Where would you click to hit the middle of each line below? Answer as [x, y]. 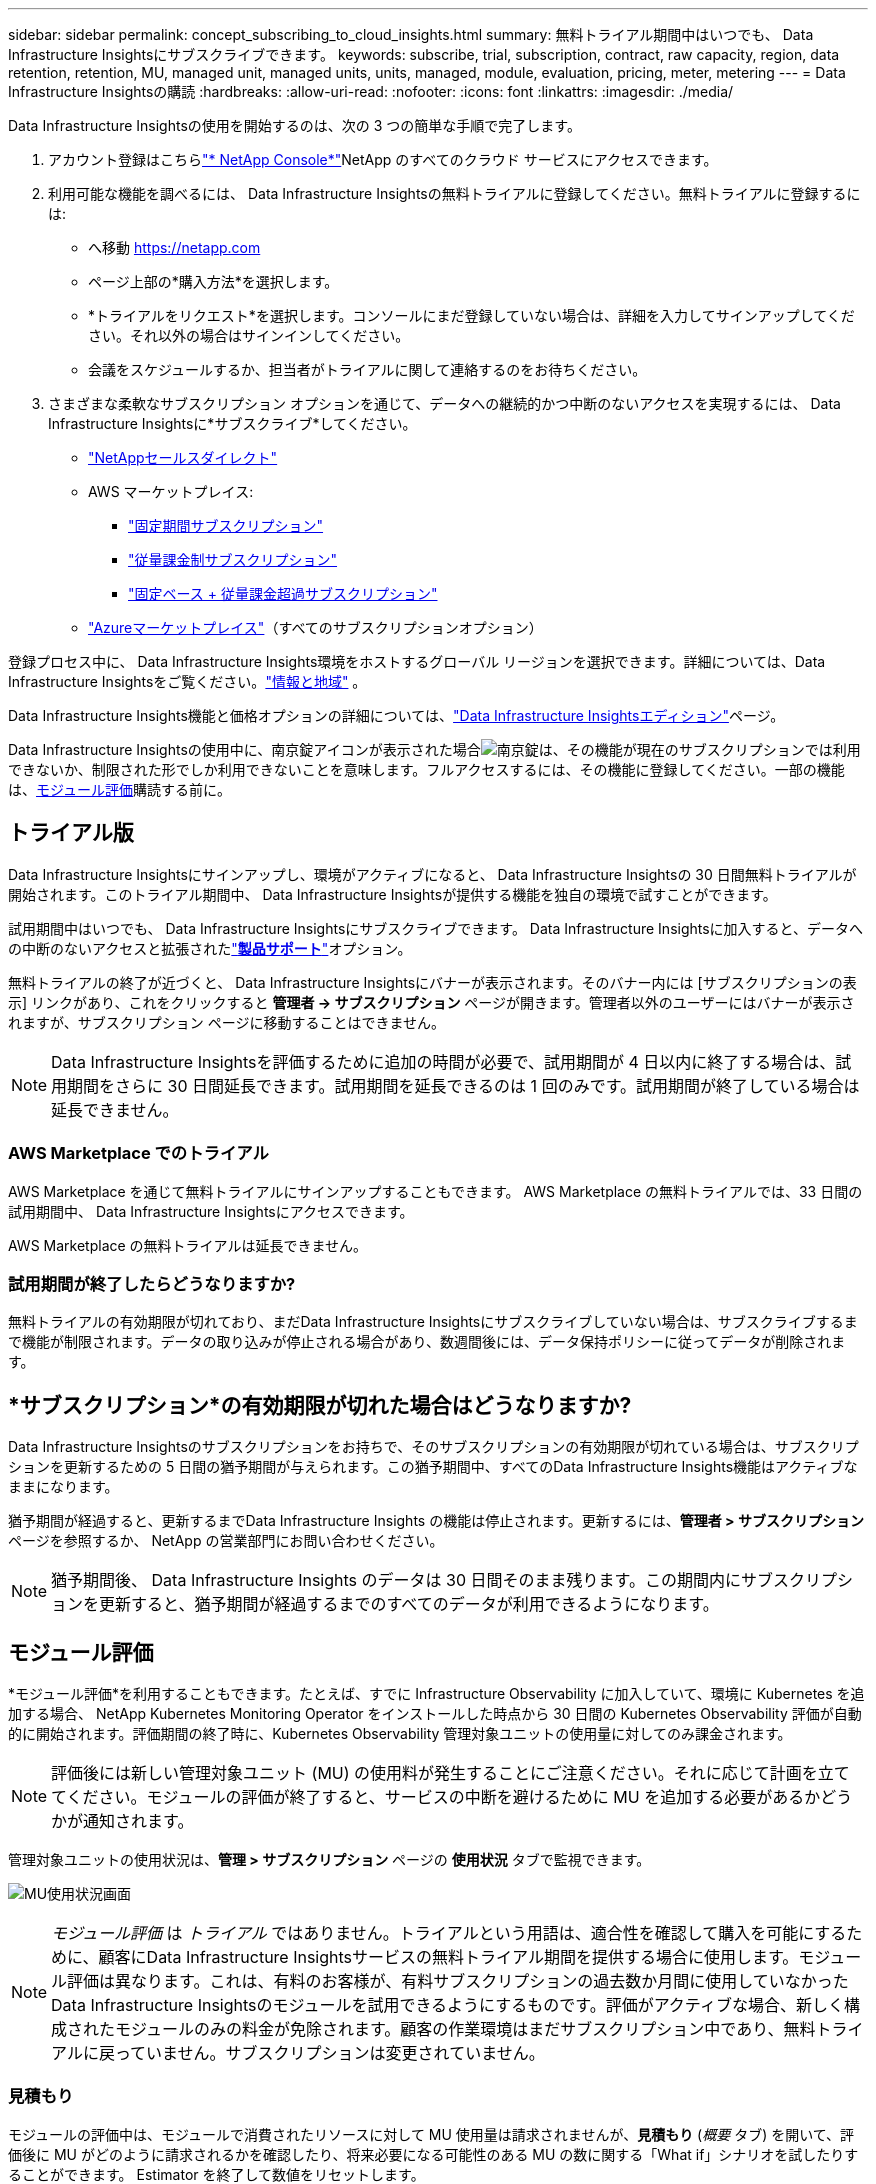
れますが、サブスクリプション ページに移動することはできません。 [226, 1022]
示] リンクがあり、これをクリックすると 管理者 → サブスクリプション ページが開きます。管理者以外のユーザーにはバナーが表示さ [431, 1002]
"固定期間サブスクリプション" [226, 525]
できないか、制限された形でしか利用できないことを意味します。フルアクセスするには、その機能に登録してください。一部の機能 [426, 769]
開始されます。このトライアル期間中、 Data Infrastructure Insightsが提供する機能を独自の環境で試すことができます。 [392, 894]
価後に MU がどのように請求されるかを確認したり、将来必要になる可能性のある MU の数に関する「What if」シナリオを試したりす [433, 2154]
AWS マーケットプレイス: [171, 491]
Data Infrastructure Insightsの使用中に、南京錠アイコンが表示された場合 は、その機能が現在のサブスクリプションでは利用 [434, 749]
